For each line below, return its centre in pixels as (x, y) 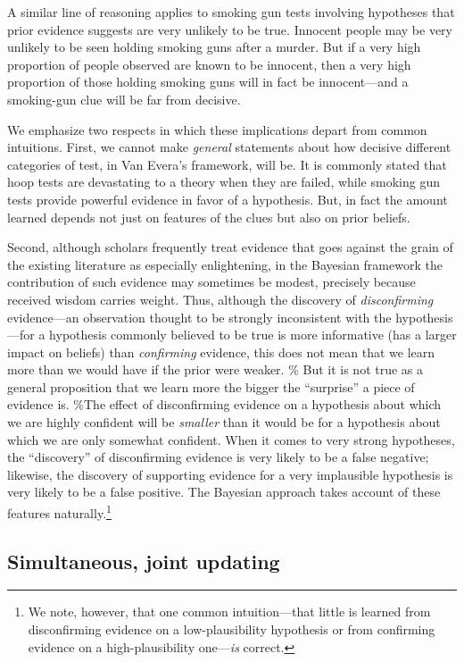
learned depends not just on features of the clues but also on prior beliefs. (209, 217)
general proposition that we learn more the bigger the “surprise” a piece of (211, 386)
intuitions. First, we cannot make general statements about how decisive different (229, 147)
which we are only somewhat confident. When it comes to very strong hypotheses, (231, 439)
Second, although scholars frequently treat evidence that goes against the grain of (230, 247)
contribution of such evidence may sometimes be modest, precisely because (211, 282)
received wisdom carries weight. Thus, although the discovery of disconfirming (220, 299)
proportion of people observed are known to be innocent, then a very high (209, 64)
